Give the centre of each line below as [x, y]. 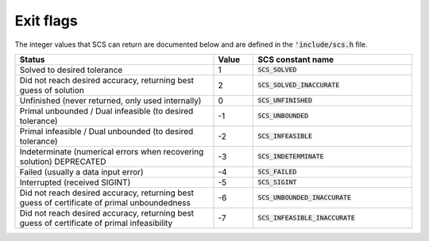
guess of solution [52, 90]
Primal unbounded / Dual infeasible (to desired [106, 111]
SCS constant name [296, 59]
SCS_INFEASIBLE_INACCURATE [306, 218]
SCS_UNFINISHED [285, 100]
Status [32, 59]
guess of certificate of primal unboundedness [105, 202]
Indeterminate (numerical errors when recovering [112, 151]
